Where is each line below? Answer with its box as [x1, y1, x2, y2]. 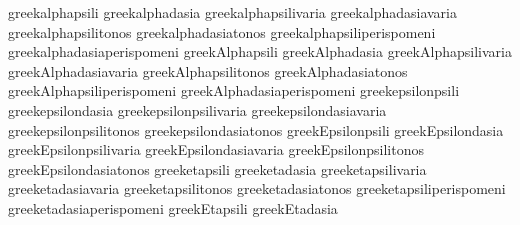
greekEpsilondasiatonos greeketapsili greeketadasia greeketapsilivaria [8, 158, 427, 179]
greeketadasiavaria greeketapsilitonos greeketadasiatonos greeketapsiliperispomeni [8, 178, 506, 199]
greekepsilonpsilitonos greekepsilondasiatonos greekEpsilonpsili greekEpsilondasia [8, 119, 504, 140]
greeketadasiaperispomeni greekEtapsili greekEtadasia [8, 197, 338, 218]
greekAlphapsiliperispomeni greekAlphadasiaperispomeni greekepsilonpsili [8, 80, 460, 101]
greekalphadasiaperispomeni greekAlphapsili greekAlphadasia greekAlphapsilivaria [8, 41, 512, 62]
